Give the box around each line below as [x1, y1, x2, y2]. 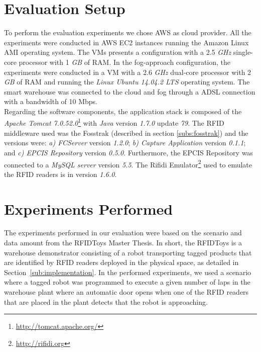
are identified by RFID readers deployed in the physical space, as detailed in [4, 257, 239, 268]
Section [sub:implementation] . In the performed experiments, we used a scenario [4, 267, 251, 277]
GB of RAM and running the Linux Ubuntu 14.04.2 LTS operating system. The [4, 76, 250, 87]
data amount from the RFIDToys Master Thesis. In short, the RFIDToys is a [4, 237, 242, 248]
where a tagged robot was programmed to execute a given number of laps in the [4, 277, 250, 287]
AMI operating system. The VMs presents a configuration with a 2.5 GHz [4, 47, 231, 57]
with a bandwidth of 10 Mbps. [4, 96, 98, 107]
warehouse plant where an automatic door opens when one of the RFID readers [4, 287, 249, 297]
